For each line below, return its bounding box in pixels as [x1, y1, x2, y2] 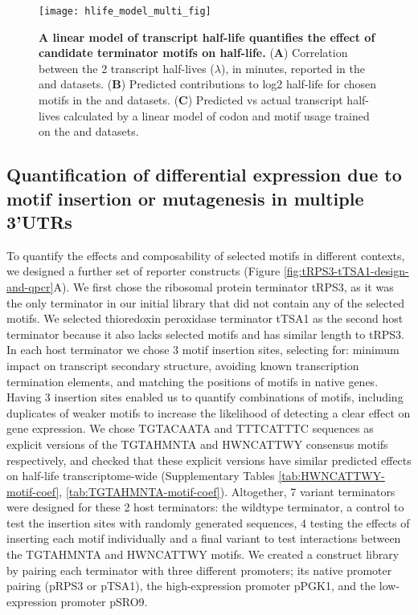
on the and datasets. [39, 123, 139, 140]
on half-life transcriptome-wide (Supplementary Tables [6, 467, 275, 484]
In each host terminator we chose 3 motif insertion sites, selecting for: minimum [6, 341, 400, 358]
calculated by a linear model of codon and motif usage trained [64, 107, 370, 124]
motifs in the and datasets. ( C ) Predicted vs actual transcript [39, 92, 343, 108]
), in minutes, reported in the [220, 59, 366, 76]
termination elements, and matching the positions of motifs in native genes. [6, 373, 379, 389]
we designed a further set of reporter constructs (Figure [6, 263, 281, 279]
